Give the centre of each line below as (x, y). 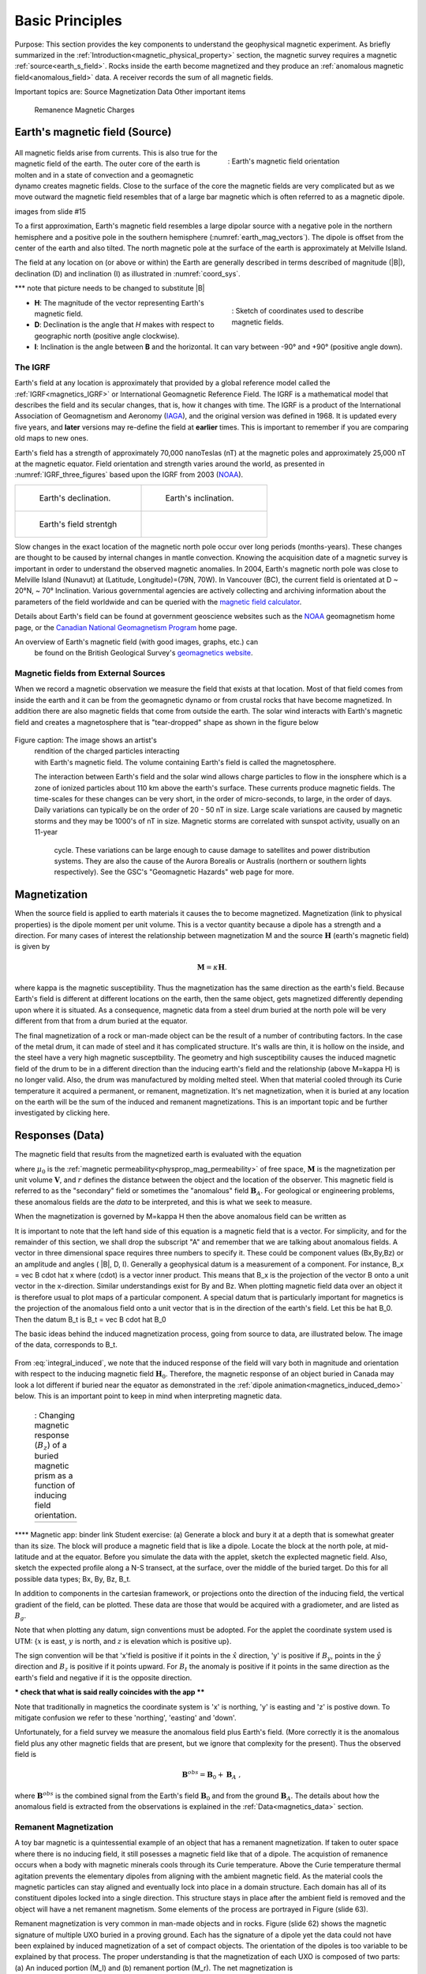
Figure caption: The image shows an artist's (86, 740)
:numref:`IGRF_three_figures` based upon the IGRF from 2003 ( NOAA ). (129, 475)
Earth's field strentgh (78, 524)
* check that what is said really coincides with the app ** (110, 1692)
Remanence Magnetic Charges (84, 110)
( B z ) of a (50, 1446)
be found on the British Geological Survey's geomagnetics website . (144, 653)
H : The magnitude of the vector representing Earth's (119, 302)
